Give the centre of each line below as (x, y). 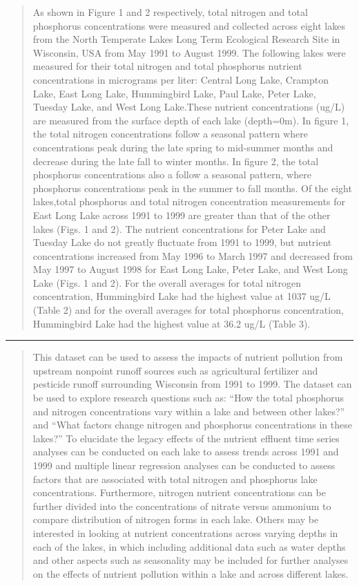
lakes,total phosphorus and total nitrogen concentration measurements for (189, 201)
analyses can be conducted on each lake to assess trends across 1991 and (186, 452)
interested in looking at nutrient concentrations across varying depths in (185, 532)
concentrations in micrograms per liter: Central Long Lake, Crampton (181, 79)
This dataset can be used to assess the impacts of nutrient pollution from (188, 357)
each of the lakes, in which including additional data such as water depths (189, 546)
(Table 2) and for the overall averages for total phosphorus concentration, (188, 310)
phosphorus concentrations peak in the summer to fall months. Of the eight (192, 188)
